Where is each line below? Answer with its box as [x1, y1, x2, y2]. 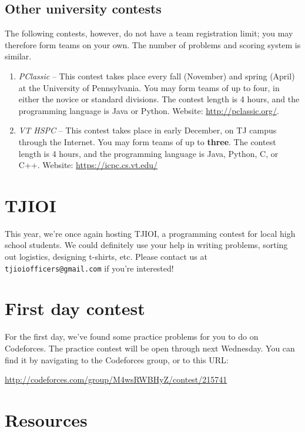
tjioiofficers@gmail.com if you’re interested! [5, 262, 174, 274]
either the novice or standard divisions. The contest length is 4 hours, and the [18, 93, 300, 105]
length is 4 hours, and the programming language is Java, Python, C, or [18, 147, 279, 159]
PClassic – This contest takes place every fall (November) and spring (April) [18, 69, 295, 82]
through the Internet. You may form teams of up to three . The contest [18, 135, 276, 148]
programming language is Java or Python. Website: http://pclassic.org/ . [18, 104, 279, 116]
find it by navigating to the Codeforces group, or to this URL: [5, 353, 229, 366]
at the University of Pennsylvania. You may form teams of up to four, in [18, 81, 280, 93]
